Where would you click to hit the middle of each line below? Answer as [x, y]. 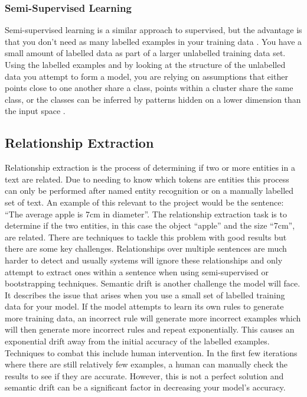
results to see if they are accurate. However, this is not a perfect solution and [144, 375]
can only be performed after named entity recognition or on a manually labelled [149, 191]
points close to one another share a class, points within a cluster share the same [149, 88]
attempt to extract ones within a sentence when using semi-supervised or [137, 271]
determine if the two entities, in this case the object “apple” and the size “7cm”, [150, 225]
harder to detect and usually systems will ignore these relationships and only [144, 260]
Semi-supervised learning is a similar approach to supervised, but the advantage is [153, 30]
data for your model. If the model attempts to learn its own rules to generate [144, 306]
